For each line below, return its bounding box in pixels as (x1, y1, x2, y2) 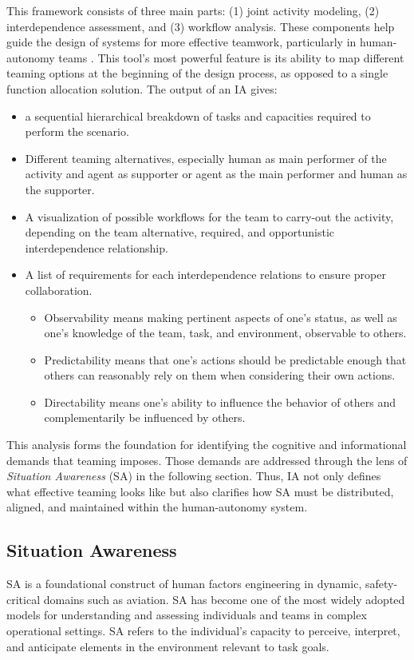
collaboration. (25, 281, 93, 298)
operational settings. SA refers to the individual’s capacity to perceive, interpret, (6, 622, 400, 639)
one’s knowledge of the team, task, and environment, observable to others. (44, 324, 407, 341)
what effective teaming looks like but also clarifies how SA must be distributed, (6, 483, 394, 499)
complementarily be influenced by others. (44, 409, 246, 426)
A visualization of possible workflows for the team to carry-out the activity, (25, 208, 394, 225)
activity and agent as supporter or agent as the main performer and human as (25, 165, 408, 182)
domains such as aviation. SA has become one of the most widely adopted (43, 590, 405, 607)
